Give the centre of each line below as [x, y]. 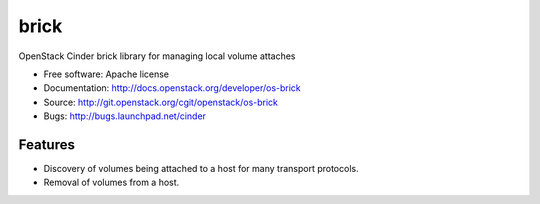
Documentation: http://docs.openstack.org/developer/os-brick [172, 88]
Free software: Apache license [106, 74]
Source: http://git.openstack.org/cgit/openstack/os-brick [161, 102]
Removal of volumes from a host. [111, 182]
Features [46, 144]
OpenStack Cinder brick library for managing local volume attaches [157, 56]
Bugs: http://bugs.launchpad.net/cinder [125, 116]
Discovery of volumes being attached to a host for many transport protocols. [201, 169]
